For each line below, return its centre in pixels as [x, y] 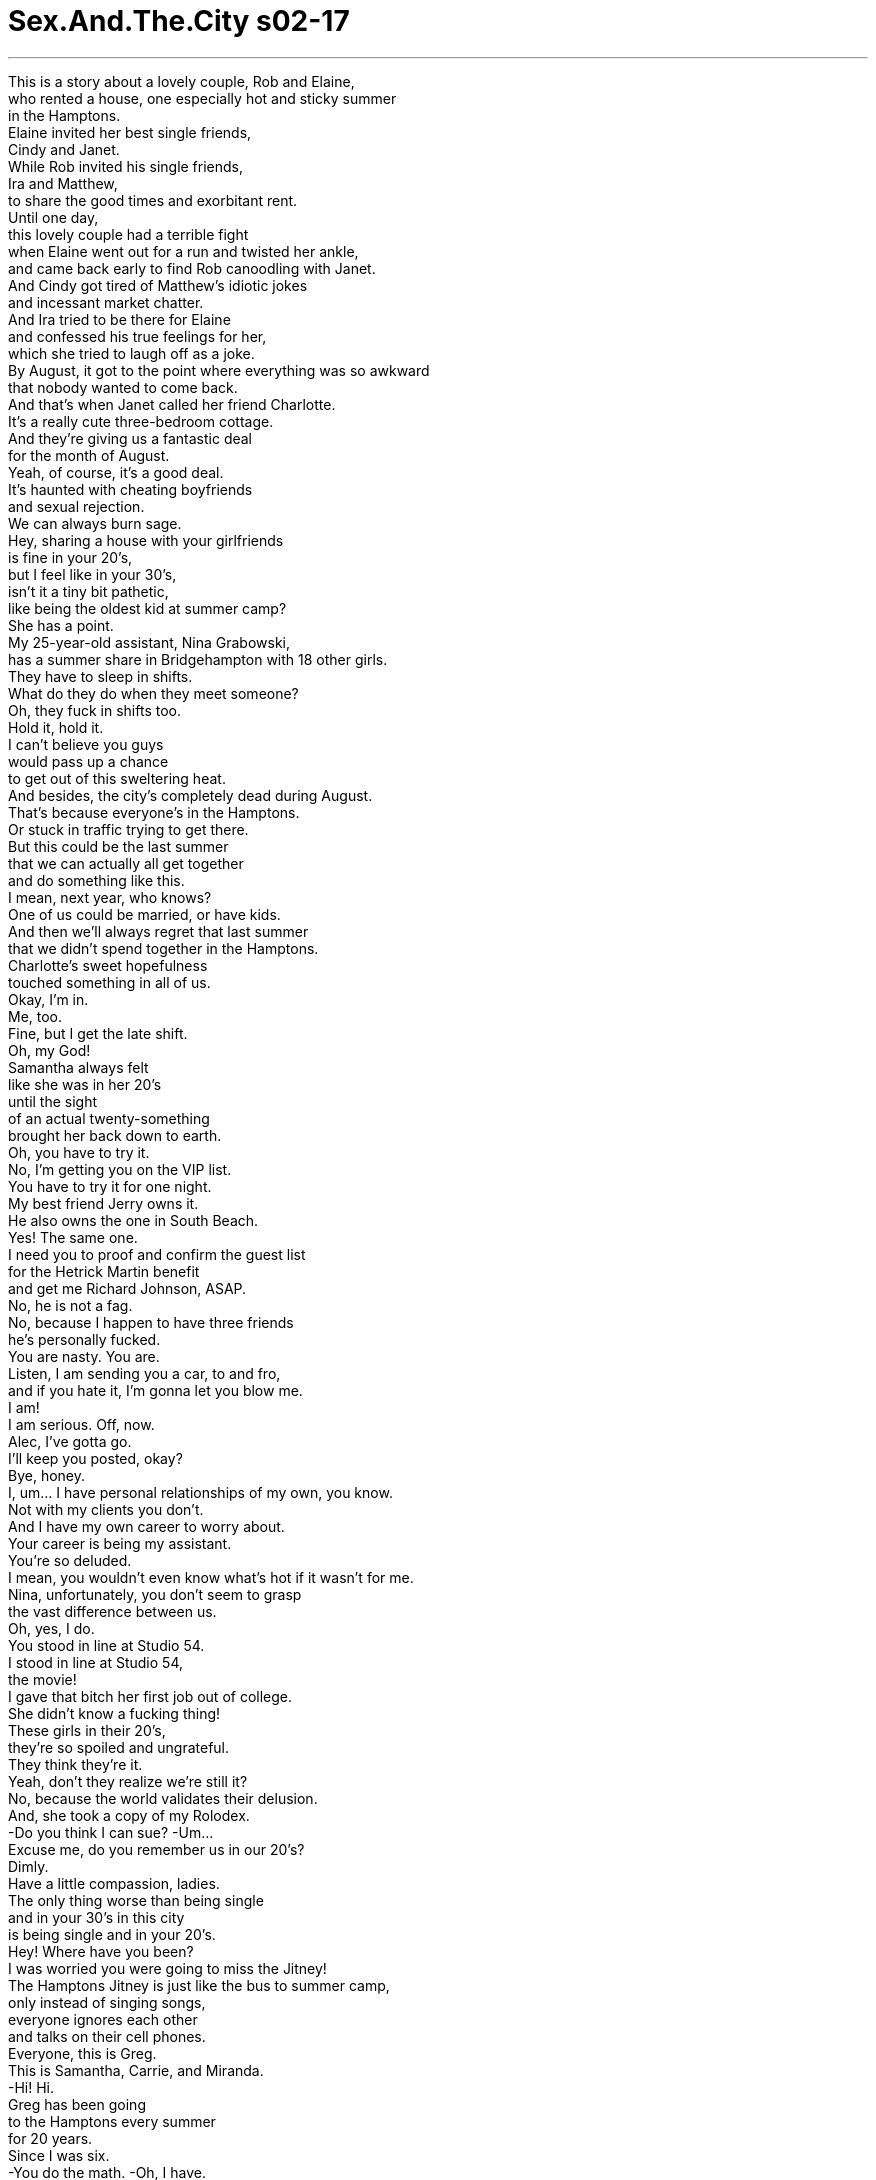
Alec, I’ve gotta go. [70, 1441]
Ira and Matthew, [63, 183]
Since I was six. [59, 2155]
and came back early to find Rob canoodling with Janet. [192, 268]
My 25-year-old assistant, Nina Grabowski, [149, 642]
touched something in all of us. [109, 982]
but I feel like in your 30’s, [92, 574]
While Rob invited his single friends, [126, 166]
